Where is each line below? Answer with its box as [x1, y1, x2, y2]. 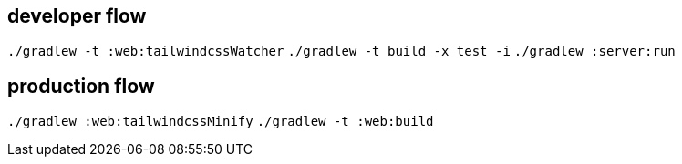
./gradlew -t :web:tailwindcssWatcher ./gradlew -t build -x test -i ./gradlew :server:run [7, 44, 676, 59]
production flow [7, 74, 155, 97]
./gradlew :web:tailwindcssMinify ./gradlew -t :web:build [7, 114, 434, 129]
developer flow [7, 5, 147, 27]
